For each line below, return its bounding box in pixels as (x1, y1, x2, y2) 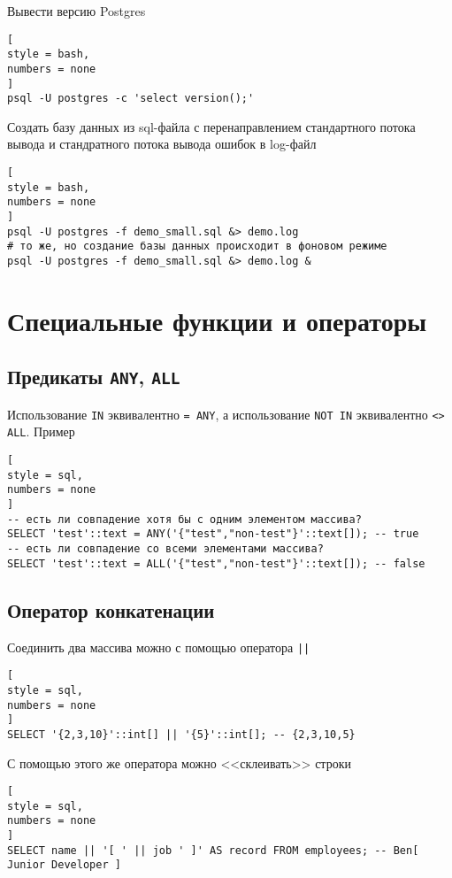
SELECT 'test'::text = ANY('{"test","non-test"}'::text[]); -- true (7, 528, 419, 541)
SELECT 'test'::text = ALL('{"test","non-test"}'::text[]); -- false (7, 557, 425, 570)
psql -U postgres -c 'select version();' (7, 92, 255, 105)
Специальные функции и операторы (7, 302, 427, 338)
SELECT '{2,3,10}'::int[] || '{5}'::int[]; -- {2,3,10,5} (7, 728, 356, 741)
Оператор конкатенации (7, 596, 215, 623)
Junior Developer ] (7, 859, 121, 872)
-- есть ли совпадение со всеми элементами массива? (7, 543, 324, 556)
